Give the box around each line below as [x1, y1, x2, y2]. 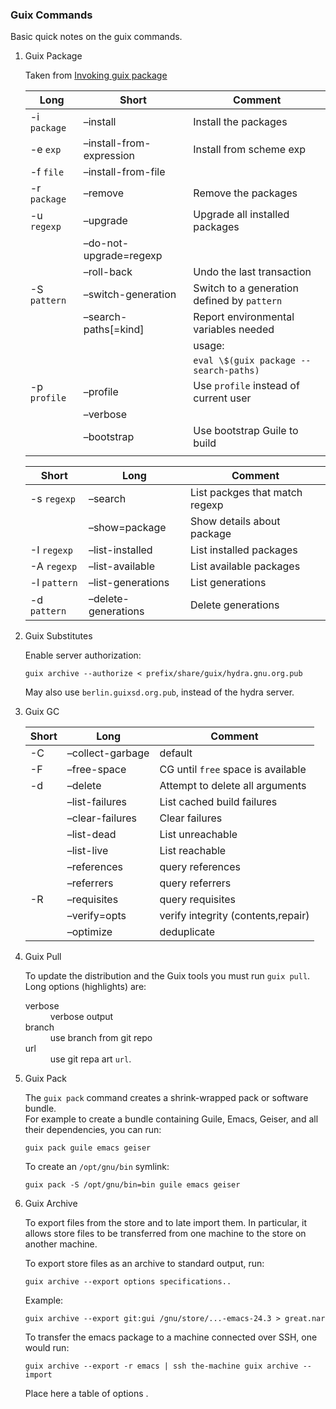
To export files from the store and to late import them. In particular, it [24, 1217, 308, 1229]
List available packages [190, 559, 301, 573]
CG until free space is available [159, 763, 307, 777]
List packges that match [190, 486, 303, 500]
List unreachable [159, 828, 238, 842]
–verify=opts [66, 909, 127, 923]
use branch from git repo [49, 1032, 153, 1044]
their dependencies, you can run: [24, 1124, 162, 1136]
